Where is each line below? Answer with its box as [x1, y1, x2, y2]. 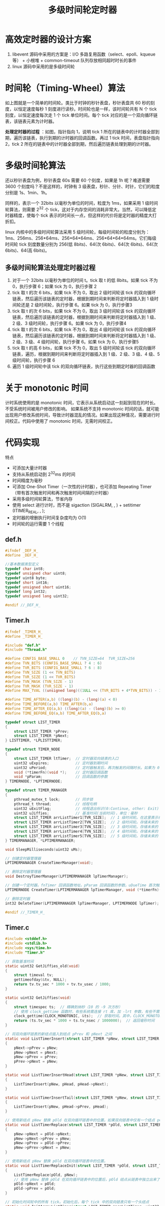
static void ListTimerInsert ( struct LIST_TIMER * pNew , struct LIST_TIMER [5, 1036, 160, 1041]
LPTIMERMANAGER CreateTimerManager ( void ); [5, 861, 93, 866]
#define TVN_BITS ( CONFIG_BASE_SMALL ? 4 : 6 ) [5, 661, 102, 666]
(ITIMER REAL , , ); [12, 507, 45, 515]
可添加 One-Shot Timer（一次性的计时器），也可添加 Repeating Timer [12, 483, 152, 490]
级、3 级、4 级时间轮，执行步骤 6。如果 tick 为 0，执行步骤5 [16, 339, 139, 345]
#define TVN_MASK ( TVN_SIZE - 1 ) [5, 679, 74, 684]
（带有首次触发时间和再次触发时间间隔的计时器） [12, 490, 111, 495]
